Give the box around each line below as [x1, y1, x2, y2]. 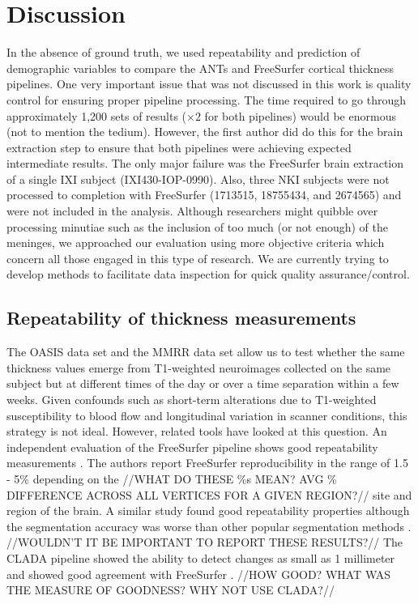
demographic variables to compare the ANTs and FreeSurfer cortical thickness [6, 59, 394, 76]
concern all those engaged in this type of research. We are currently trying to [6, 249, 389, 266]
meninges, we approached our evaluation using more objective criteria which [6, 234, 385, 251]
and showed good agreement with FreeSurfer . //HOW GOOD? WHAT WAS [6, 565, 391, 582]
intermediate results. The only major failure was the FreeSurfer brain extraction [6, 155, 404, 172]
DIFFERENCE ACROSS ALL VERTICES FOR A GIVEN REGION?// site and [6, 486, 412, 503]
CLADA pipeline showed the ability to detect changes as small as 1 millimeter [6, 549, 395, 566]
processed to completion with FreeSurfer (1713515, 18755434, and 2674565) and [6, 186, 402, 203]
